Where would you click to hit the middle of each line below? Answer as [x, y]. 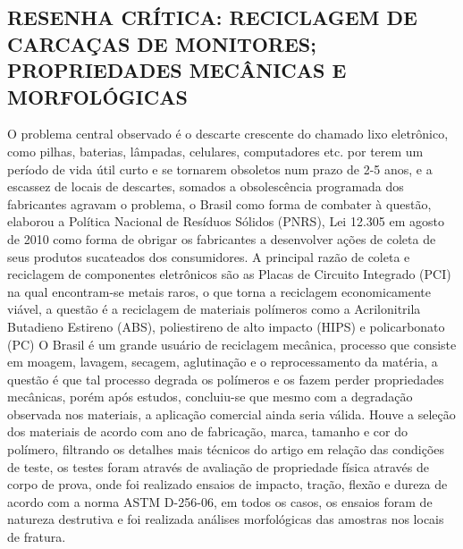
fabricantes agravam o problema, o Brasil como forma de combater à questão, [219, 203]
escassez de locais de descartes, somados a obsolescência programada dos [206, 186]
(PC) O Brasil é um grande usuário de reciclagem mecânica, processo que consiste [232, 344]
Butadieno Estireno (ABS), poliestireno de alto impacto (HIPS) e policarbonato [226, 326]
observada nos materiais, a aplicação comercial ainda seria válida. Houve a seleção [231, 414]
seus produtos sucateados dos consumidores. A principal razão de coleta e [209, 256]
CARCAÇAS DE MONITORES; [162, 43]
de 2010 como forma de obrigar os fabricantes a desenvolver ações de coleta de [222, 238]
